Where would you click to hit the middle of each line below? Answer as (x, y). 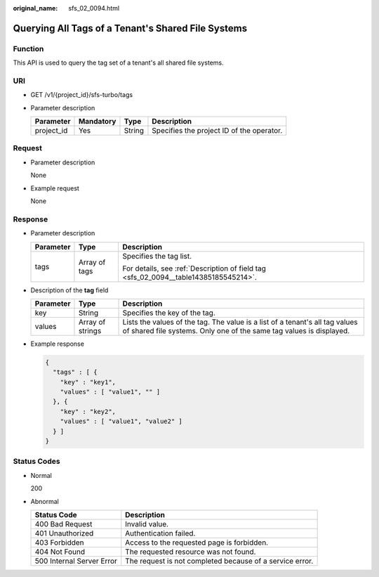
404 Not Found (60, 552)
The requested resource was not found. (191, 552)
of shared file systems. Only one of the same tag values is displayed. (236, 330)
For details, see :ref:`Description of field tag (194, 268)
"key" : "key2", (88, 411)
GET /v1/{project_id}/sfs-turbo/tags (82, 95)
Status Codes (36, 462)
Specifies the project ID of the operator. (217, 131)
